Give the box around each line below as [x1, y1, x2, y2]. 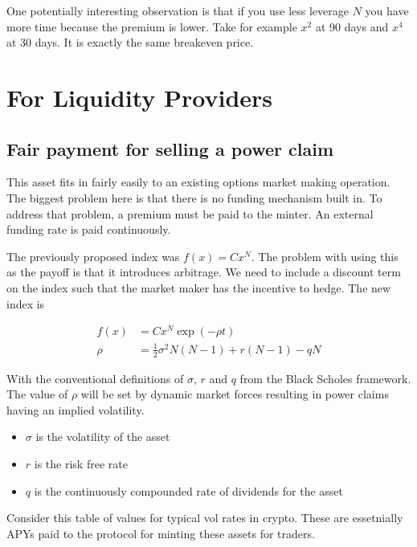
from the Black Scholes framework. [239, 369, 411, 386]
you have [365, 2, 409, 18]
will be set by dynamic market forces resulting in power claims [80, 386, 389, 402]
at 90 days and [315, 18, 389, 35]
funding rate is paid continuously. [6, 221, 171, 238]
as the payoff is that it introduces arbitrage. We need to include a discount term [6, 263, 401, 280]
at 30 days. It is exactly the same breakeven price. [6, 34, 254, 51]
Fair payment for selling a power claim [6, 136, 333, 161]
